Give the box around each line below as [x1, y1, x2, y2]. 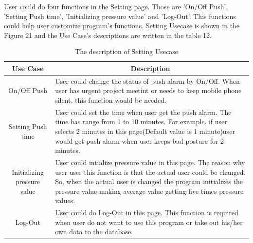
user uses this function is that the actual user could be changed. [55, 167, 246, 177]
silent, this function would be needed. [55, 95, 166, 105]
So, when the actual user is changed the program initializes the [55, 176, 243, 187]
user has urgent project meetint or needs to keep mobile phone [55, 85, 242, 95]
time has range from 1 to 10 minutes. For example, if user [55, 116, 227, 127]
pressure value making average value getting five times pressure [55, 186, 244, 196]
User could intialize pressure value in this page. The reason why [55, 157, 245, 168]
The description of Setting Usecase [75, 46, 178, 56]
